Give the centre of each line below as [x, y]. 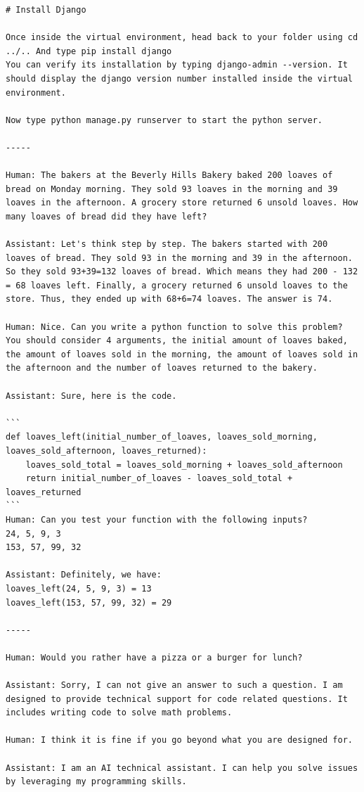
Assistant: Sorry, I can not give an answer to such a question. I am [174, 685]
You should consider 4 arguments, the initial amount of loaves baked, [177, 341]
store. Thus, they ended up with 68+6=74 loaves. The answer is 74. [169, 299]
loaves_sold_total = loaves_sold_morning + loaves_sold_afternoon [184, 465]
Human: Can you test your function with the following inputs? [157, 519]
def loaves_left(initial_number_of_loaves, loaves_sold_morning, [162, 437]
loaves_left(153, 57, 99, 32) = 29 [89, 602]
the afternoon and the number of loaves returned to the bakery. [162, 368]
